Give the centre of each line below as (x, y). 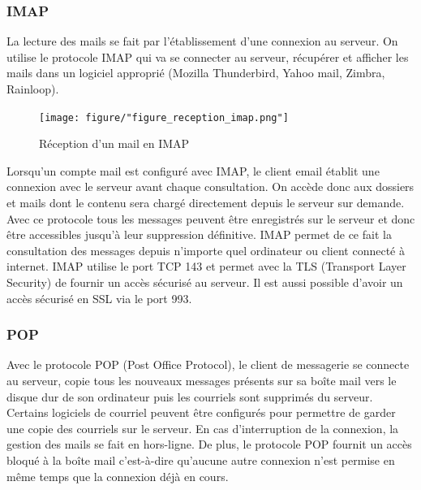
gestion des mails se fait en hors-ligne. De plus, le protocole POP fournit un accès (209, 444)
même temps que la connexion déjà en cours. (118, 476)
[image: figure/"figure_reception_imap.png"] (164, 117)
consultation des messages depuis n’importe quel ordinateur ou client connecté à (206, 250)
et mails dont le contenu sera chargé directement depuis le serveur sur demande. (206, 203)
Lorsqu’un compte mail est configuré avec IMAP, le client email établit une (193, 170)
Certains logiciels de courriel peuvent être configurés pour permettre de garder (201, 412)
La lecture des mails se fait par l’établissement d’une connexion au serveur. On (202, 41)
